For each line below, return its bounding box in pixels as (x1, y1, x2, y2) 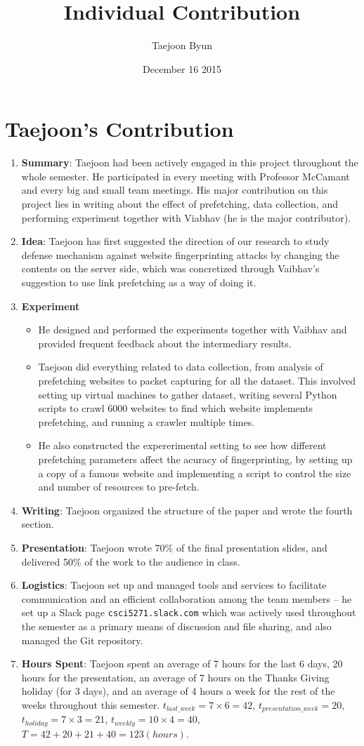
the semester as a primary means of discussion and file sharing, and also (21, 618, 332, 633)
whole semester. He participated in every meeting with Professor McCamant (21, 168, 350, 183)
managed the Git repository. (21, 632, 143, 647)
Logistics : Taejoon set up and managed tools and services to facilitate (21, 578, 327, 592)
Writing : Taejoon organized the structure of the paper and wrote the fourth (21, 502, 353, 517)
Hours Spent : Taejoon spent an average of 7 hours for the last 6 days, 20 (21, 656, 343, 671)
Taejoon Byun (151, 38, 213, 53)
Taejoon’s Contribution (5, 114, 234, 143)
